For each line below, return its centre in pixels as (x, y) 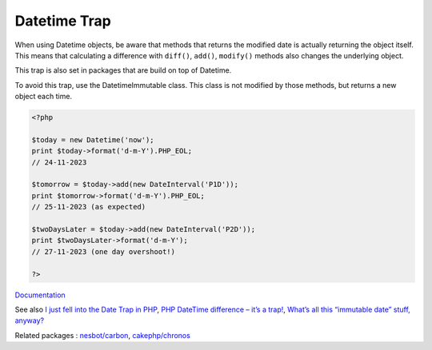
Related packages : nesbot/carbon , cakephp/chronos (103, 335)
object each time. (43, 97)
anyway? (29, 320)
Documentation (40, 295)
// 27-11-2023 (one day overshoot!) (104, 251)
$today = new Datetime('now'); (93, 139)
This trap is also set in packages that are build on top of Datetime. (123, 70)
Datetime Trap (63, 21)
